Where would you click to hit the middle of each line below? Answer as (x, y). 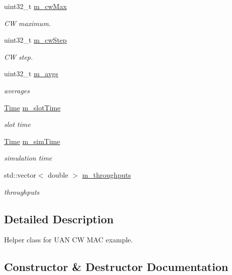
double (58, 174)
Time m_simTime (32, 141)
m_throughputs (106, 174)
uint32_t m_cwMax (35, 6)
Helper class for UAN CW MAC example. (69, 240)
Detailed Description (59, 219)
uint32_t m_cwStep (35, 40)
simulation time (28, 158)
